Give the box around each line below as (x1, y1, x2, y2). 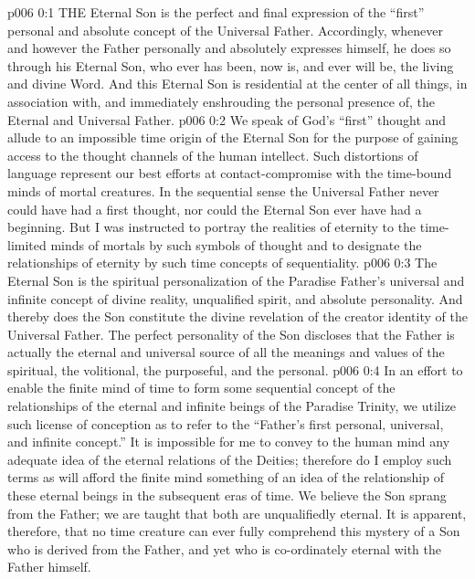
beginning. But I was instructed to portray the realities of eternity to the (7, 217, 417, 237)
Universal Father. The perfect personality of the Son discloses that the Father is (7, 324, 455, 343)
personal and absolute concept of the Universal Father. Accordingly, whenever (7, 20, 444, 39)
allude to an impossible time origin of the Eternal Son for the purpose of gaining (7, 128, 459, 147)
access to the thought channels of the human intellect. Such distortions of (7, 145, 418, 164)
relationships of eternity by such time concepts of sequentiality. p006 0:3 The (7, 253, 438, 272)
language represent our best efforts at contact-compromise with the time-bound (7, 163, 452, 183)
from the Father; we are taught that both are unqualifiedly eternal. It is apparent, (7, 503, 467, 522)
